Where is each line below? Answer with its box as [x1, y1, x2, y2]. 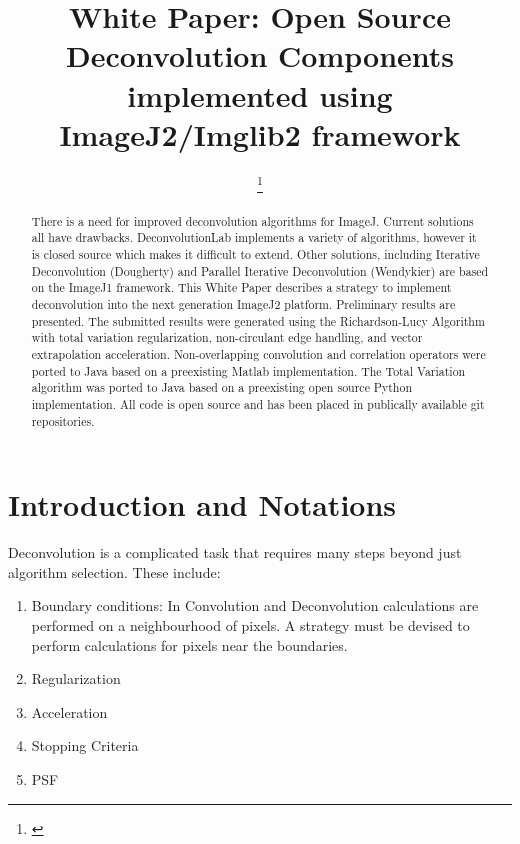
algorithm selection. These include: [8, 561, 221, 582]
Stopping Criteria [31, 735, 139, 756]
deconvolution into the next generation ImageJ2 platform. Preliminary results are [31, 296, 456, 313]
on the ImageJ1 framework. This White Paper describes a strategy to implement [31, 279, 452, 296]
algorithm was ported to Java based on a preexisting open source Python [31, 379, 413, 396]
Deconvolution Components [66, 35, 454, 76]
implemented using [127, 74, 393, 115]
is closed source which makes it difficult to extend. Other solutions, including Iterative [31, 246, 480, 263]
